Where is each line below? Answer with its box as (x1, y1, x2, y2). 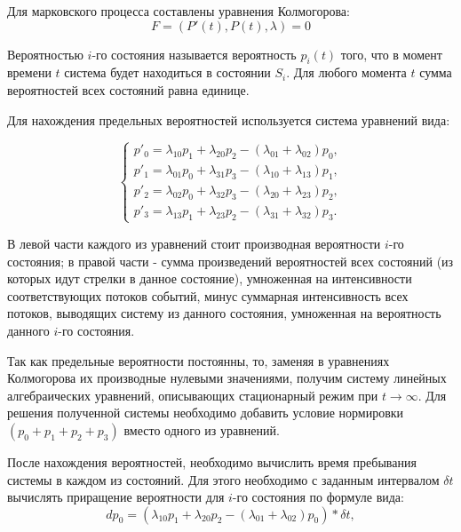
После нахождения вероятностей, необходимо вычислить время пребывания (7, 452, 417, 471)
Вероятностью (7, 44, 83, 63)
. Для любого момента (286, 63, 407, 82)
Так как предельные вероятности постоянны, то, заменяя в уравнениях (7, 351, 390, 369)
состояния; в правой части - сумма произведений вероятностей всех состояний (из (7, 251, 454, 270)
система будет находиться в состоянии (64, 63, 271, 82)
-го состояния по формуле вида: (232, 488, 404, 506)
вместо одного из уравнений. (123, 420, 280, 439)
